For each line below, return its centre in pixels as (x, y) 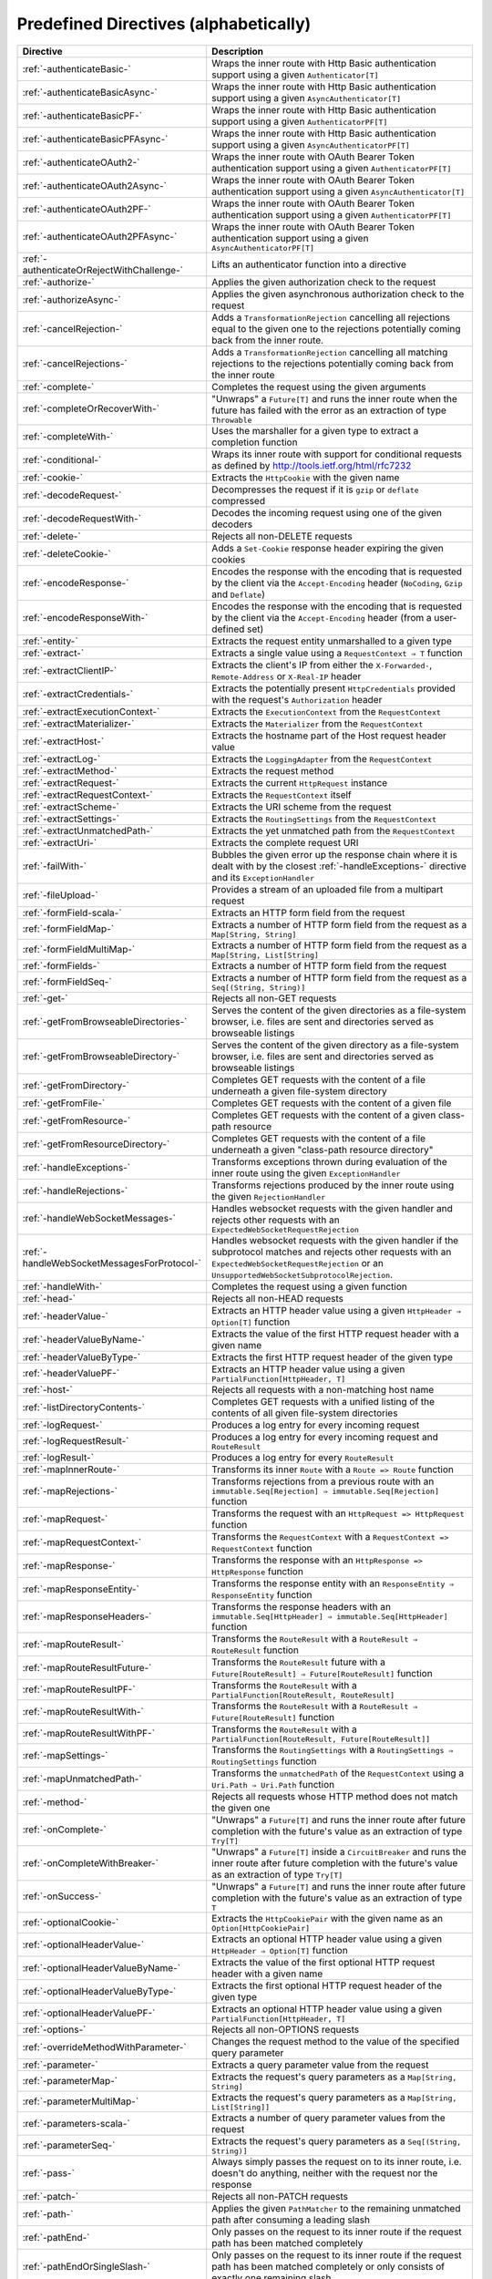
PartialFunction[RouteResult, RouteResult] (303, 1695)
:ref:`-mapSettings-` (65, 1755)
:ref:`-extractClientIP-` (70, 670)
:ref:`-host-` (47, 1389)
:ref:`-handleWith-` (62, 1286)
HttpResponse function (257, 1571)
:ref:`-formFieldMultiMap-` (79, 950)
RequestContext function (262, 1548)
